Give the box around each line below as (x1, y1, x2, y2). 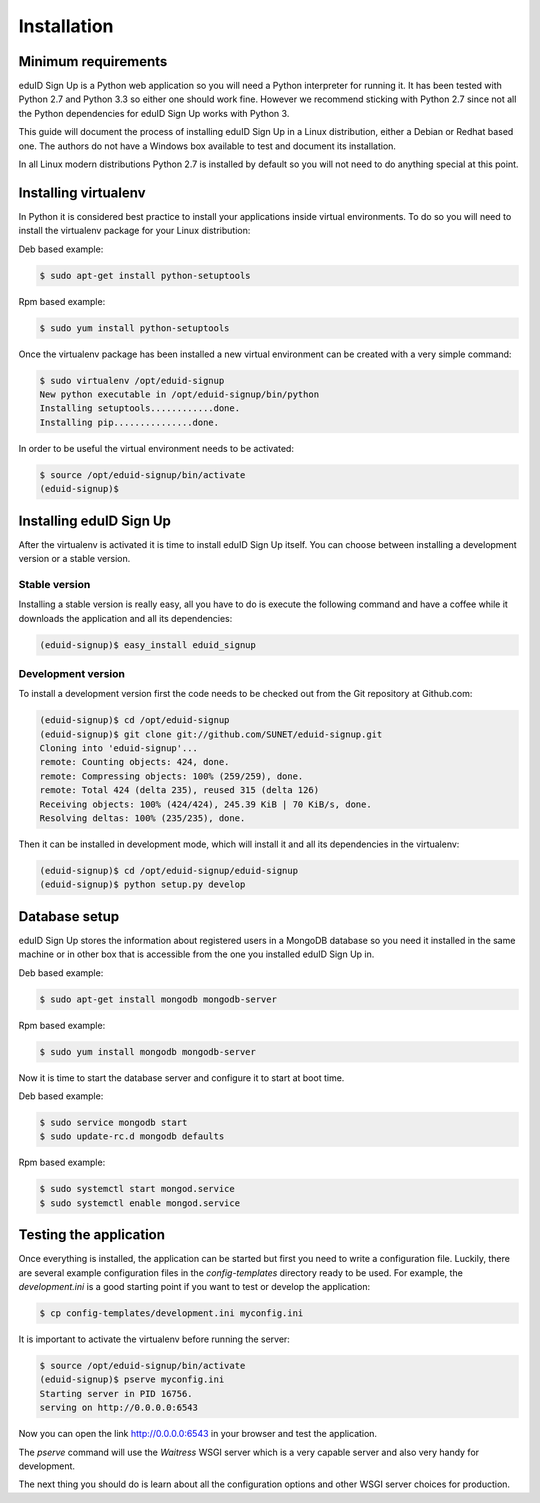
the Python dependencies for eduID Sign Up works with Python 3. (18, 107, 290, 119)
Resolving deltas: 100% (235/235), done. (39, 813, 246, 824)
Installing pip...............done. (39, 416, 220, 428)
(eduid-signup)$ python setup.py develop (39, 879, 246, 890)
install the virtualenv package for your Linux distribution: (18, 225, 251, 237)
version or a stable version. (18, 553, 131, 565)
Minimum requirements (18, 53, 168, 70)
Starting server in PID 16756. (39, 1388, 194, 1399)
